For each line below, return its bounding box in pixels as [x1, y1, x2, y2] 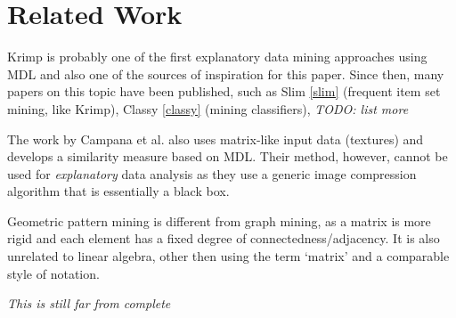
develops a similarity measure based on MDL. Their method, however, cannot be [7, 147, 448, 166]
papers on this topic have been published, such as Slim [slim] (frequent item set [7, 82, 441, 101]
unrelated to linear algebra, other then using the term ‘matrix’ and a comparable [7, 247, 450, 265]
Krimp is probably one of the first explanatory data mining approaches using [7, 47, 427, 66]
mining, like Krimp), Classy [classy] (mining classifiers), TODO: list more [7, 99, 409, 118]
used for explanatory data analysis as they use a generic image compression [7, 164, 417, 183]
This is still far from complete [7, 294, 171, 313]
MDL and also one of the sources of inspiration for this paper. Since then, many [7, 64, 444, 83]
